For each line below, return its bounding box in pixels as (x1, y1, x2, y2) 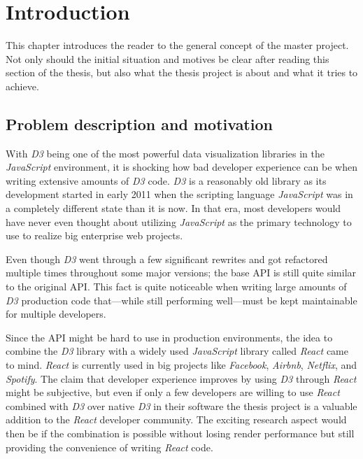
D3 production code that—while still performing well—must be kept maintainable (6, 292, 357, 307)
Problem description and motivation (6, 113, 273, 134)
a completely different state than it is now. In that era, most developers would (6, 201, 341, 216)
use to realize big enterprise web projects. (6, 228, 183, 243)
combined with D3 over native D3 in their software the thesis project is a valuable (6, 398, 357, 413)
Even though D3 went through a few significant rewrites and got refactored (6, 251, 328, 266)
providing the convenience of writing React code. (6, 439, 213, 454)
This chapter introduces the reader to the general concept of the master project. (6, 38, 349, 52)
